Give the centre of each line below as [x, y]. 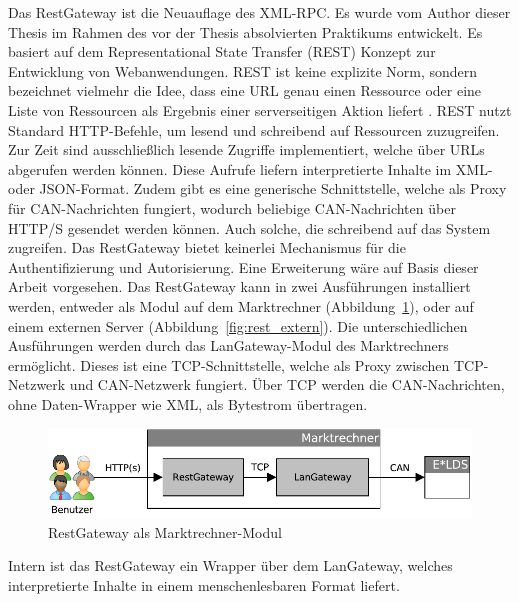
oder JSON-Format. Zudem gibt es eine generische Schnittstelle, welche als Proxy [257, 188]
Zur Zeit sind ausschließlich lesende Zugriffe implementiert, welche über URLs [246, 149]
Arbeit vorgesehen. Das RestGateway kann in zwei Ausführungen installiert [239, 286]
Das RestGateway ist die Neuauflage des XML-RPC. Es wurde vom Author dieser [259, 12]
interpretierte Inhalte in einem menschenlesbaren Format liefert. [204, 584]
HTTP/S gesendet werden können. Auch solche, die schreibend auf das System [249, 227]
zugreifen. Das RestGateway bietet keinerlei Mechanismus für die [207, 247]
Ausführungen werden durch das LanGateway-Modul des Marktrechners [228, 345]
